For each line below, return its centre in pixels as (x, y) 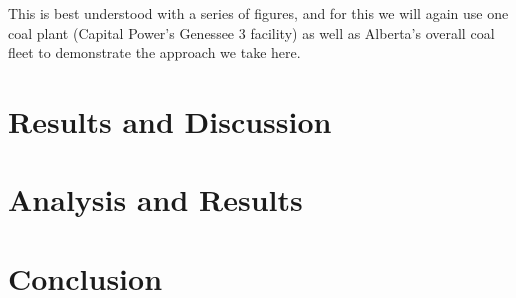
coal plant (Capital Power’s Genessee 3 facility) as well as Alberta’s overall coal (251, 32)
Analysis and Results (155, 199)
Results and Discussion (170, 120)
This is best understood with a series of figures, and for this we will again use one (258, 13)
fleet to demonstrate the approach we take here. (154, 52)
